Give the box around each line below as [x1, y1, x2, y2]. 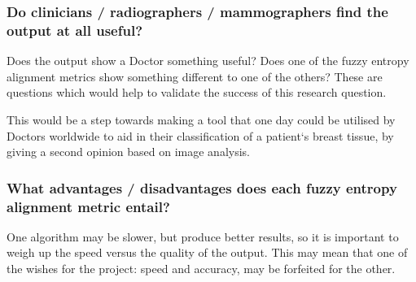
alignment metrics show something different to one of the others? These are [7, 67, 383, 85]
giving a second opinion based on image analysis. [7, 143, 250, 160]
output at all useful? [7, 20, 143, 40]
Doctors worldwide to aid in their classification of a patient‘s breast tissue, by [7, 127, 394, 144]
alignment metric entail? [7, 196, 170, 216]
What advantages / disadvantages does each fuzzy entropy [7, 177, 397, 197]
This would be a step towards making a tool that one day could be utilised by [7, 111, 396, 128]
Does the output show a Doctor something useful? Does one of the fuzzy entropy [7, 52, 409, 69]
